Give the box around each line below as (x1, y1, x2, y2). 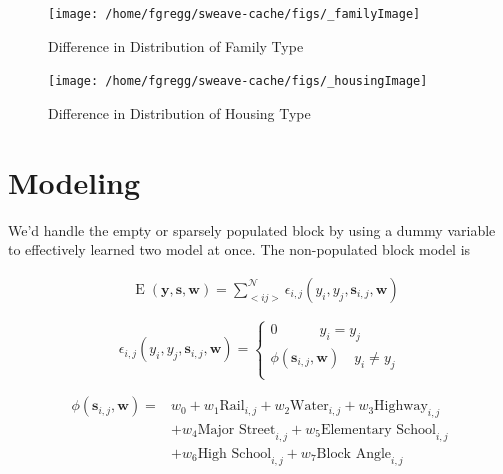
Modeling (8, 161, 141, 202)
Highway (374, 399, 428, 414)
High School (197, 446, 272, 461)
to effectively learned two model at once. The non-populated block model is (8, 239, 471, 260)
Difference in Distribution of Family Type (48, 35, 304, 56)
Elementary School (320, 422, 436, 437)
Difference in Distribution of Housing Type (48, 102, 311, 123)
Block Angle (316, 446, 392, 461)
